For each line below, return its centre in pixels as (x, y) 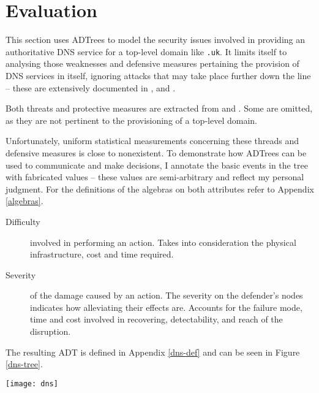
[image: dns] (32, 383)
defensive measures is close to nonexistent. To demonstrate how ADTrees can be (156, 152)
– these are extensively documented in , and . (91, 87)
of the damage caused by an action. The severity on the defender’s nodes (167, 295)
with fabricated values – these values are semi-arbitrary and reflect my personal (155, 177)
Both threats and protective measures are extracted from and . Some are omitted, (159, 108)
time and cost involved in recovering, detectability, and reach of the (156, 319)
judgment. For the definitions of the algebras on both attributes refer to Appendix (160, 189)
